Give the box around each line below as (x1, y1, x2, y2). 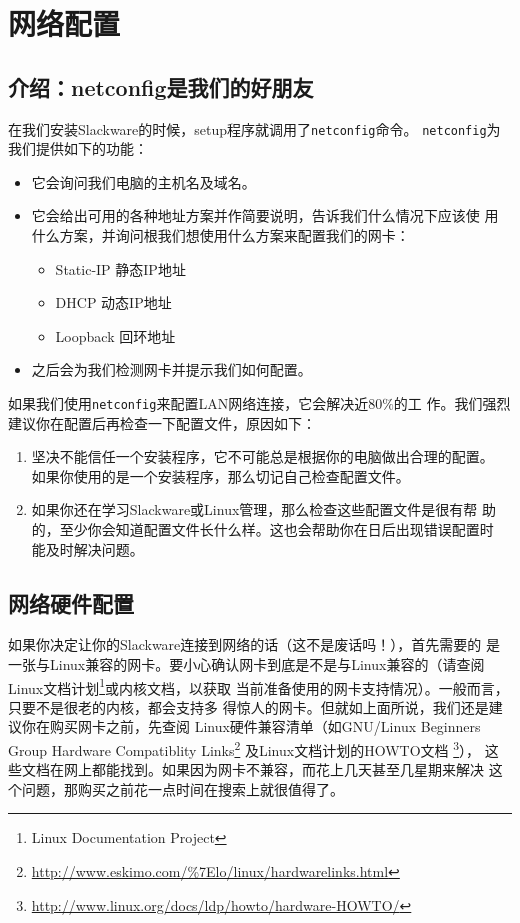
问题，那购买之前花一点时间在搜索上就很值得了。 (21, 778, 344, 799)
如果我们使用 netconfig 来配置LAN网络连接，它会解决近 (8, 392, 369, 413)
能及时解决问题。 (31, 538, 144, 559)
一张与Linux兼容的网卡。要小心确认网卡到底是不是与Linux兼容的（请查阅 (8, 654, 485, 674)
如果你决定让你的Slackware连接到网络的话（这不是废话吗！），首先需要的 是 (8, 634, 500, 655)
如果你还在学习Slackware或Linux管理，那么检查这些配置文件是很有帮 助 (31, 499, 496, 520)
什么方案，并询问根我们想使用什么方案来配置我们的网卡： (31, 225, 410, 246)
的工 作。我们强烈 (393, 392, 511, 413)
